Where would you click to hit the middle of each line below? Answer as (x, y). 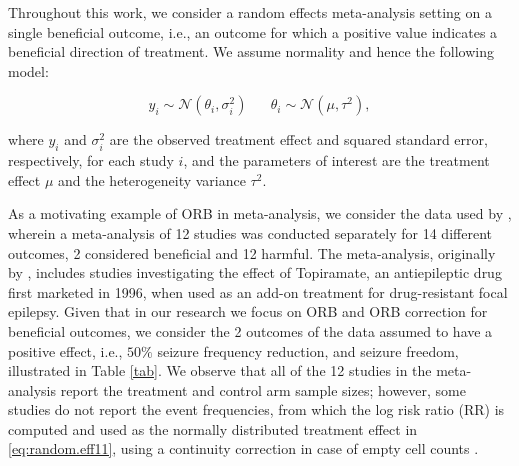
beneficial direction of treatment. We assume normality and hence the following (251, 51)
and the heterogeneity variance (152, 179)
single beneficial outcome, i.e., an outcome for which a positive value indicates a (253, 31)
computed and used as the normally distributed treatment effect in (213, 428)
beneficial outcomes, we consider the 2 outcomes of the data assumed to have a (250, 330)
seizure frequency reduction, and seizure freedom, (308, 350)
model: (28, 70)
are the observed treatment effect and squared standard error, (298, 139)
